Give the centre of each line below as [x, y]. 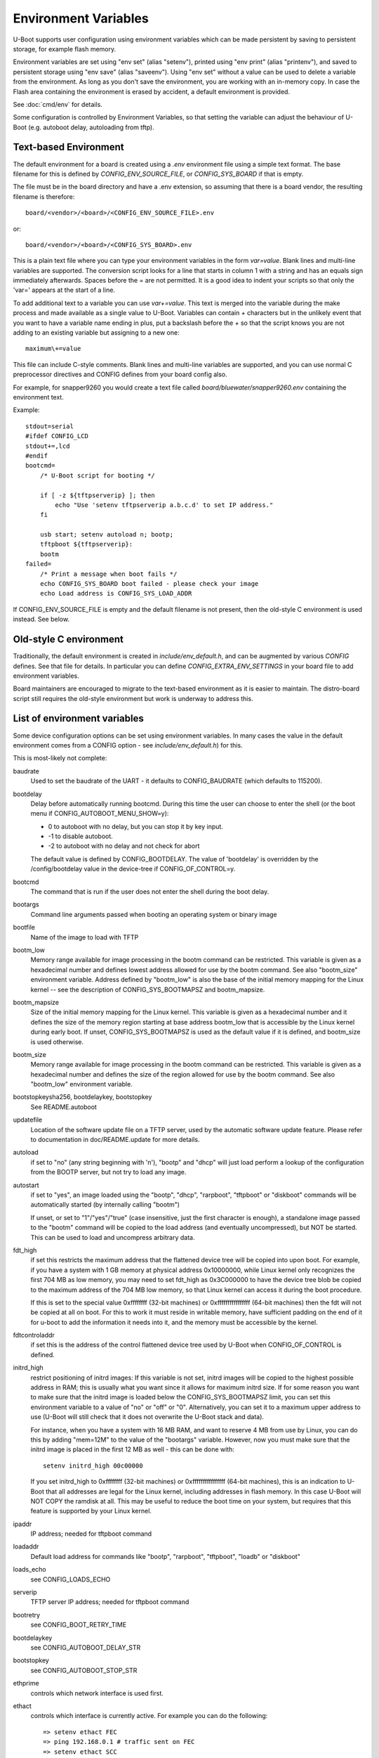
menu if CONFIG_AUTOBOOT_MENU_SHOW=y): [100, 814]
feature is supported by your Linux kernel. [91, 1511]
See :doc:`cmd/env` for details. [58, 104]
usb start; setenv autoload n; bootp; [107, 535]
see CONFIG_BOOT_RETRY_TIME [78, 1625]
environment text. [39, 397]
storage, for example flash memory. [65, 49]
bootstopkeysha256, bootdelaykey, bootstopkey [82, 1097]
